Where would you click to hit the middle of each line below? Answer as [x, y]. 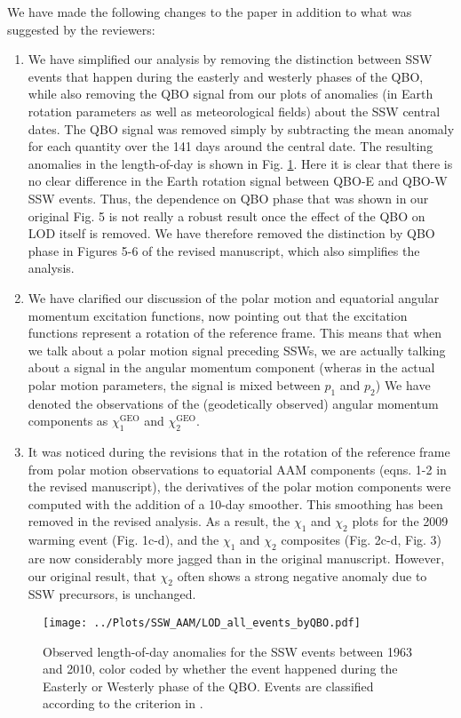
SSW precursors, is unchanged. [112, 594]
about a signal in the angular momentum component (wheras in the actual [231, 367]
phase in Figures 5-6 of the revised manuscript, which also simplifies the [224, 250]
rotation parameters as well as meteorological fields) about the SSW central [234, 111]
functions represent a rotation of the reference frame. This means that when [235, 333]
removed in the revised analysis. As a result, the [159, 521]
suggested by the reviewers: [81, 29]
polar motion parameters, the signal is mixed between [174, 384]
